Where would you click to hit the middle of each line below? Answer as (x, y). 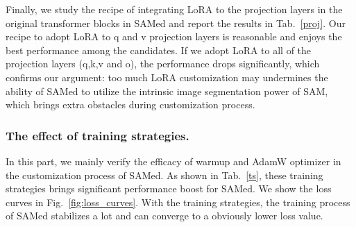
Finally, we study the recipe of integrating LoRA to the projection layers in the (174, 9)
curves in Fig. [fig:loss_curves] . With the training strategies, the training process (178, 202)
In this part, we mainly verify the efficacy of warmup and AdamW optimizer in (173, 161)
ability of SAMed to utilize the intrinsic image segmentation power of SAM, (167, 91)
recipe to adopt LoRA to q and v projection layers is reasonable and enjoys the (174, 36)
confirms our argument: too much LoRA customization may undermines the (167, 77)
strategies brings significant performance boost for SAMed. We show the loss (169, 188)
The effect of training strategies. (98, 135)
